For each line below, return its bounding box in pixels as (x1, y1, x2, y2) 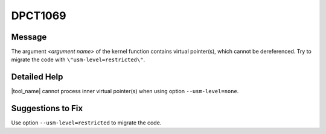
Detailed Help (11, 72, 63, 82)
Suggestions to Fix (11, 103, 83, 114)
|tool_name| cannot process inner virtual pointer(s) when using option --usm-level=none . (11, 88, 239, 95)
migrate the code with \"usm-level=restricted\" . (11, 56, 145, 63)
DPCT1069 (11, 9, 66, 22)
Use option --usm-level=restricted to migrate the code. (11, 119, 162, 126)
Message (11, 32, 47, 42)
